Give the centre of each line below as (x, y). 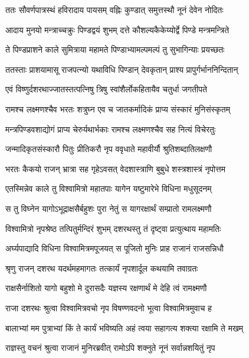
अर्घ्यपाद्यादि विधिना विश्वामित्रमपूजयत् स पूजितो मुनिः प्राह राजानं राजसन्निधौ (114, 248)
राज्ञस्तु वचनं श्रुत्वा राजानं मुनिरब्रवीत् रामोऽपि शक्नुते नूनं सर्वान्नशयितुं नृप (110, 348)
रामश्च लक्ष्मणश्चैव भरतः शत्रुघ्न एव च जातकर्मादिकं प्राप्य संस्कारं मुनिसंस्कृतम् (118, 109)
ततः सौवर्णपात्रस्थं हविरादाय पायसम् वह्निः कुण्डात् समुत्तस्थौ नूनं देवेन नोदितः (114, 9)
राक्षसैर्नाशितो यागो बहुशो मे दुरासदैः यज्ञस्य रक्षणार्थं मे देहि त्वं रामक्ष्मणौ (106, 288)
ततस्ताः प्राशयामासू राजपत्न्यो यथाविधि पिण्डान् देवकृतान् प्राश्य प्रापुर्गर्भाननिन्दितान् (122, 69)
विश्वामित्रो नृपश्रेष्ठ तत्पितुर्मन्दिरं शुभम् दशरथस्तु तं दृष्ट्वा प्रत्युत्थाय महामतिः (113, 228)
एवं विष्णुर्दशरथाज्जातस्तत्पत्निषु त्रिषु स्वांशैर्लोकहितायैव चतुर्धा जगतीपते (106, 89)
